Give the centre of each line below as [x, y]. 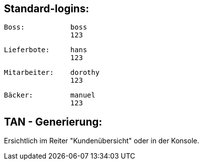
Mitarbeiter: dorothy [52, 73]
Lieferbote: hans [46, 50]
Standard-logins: [47, 9]
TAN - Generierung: [53, 122]
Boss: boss [46, 27]
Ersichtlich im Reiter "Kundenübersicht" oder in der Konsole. [102, 141]
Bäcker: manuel [50, 95]
